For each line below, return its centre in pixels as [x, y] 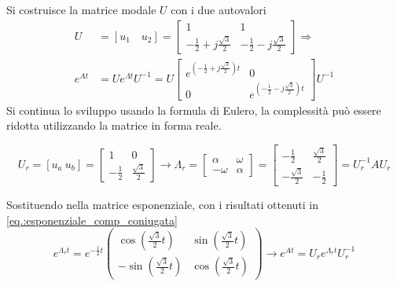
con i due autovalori [219, 9]
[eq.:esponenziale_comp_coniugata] [92, 220]
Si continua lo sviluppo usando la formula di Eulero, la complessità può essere [194, 110]
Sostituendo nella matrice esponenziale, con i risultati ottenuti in [162, 205]
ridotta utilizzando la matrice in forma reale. [114, 125]
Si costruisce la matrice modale [81, 9]
